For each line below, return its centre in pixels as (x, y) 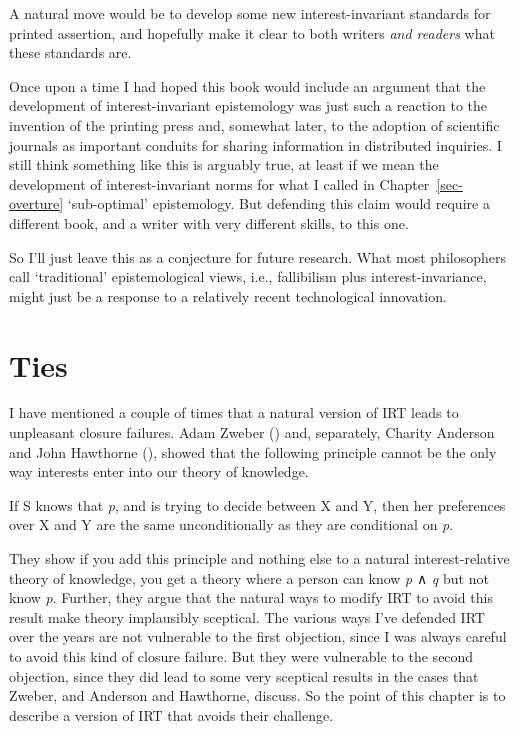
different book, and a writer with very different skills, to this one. (209, 222)
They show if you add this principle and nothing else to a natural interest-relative (259, 558)
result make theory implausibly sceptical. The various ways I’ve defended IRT (247, 616)
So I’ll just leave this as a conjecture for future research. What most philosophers (257, 256)
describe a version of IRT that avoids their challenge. (171, 714)
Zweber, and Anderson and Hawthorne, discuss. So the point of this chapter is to (257, 695)
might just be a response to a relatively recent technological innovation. (228, 295)
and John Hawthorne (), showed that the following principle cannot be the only (253, 451)
